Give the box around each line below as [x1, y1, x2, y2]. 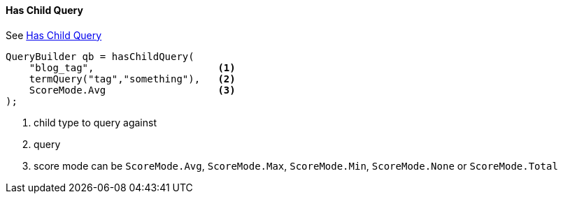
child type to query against [34, 116, 157, 128]
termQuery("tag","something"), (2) [29, 73, 236, 84]
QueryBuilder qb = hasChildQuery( [6, 50, 194, 62]
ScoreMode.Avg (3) [29, 84, 236, 96]
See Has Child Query [6, 29, 102, 41]
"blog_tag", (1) [29, 61, 236, 73]
